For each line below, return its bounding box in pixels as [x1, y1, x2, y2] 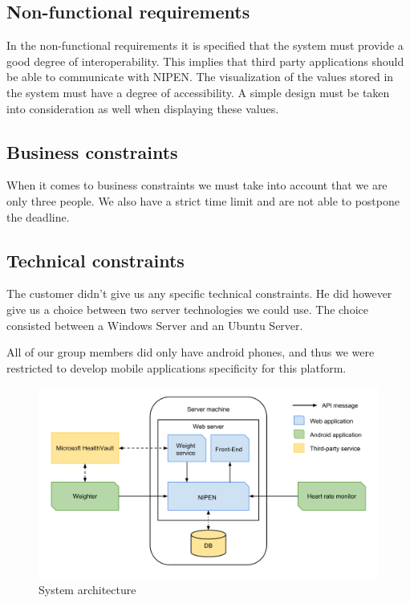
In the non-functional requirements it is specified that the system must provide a [6, 37, 404, 54]
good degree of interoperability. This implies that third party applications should [6, 52, 404, 69]
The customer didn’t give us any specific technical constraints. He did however [6, 285, 392, 302]
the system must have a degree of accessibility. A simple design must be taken [6, 84, 390, 100]
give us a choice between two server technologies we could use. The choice [6, 300, 368, 317]
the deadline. [6, 208, 70, 225]
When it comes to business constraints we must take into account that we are [6, 177, 388, 194]
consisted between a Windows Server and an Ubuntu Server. [6, 316, 303, 333]
